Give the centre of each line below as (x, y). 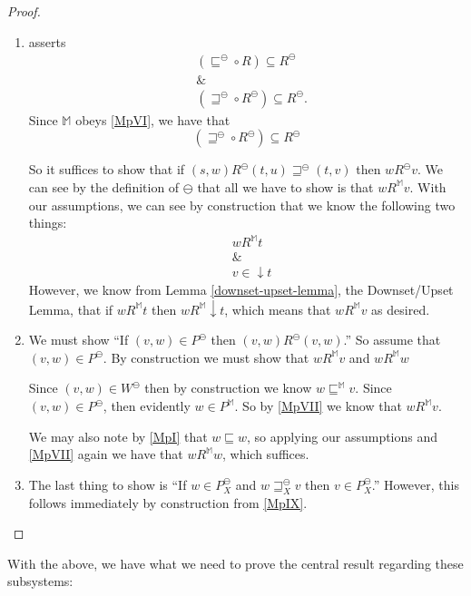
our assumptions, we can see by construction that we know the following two (242, 205)
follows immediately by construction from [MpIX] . (168, 502)
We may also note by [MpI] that (118, 436)
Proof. (24, 11)
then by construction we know (228, 388)
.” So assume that (392, 340)
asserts (47, 41)
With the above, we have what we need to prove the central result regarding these (235, 563)
